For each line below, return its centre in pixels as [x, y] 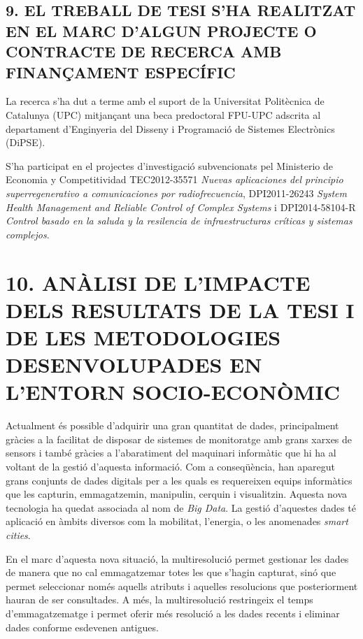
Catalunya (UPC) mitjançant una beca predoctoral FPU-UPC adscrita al [163, 114]
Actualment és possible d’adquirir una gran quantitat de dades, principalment [172, 425]
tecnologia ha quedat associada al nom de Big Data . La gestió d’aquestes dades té [181, 507]
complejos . [28, 234]
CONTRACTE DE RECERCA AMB [144, 51]
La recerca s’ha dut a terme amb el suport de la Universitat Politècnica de [165, 101]
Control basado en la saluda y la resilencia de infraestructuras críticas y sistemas [179, 221]
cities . [18, 534]
